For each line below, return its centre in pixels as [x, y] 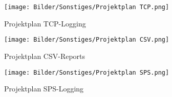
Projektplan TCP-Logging [45, 23]
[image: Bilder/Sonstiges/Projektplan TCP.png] [87, 7]
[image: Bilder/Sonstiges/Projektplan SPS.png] [87, 72]
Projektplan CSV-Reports [45, 56]
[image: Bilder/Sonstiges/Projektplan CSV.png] [87, 40]
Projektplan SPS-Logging [44, 89]
